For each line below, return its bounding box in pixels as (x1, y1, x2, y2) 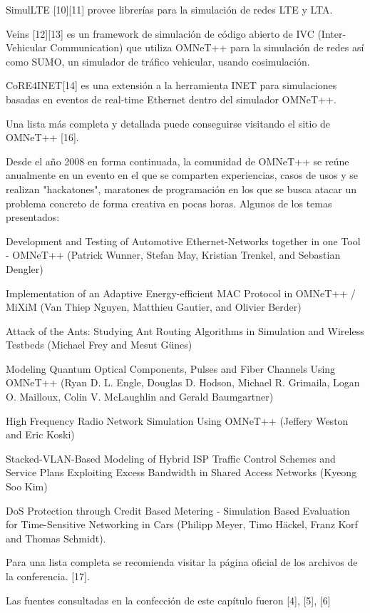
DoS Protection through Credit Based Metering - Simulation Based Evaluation (6, 503, 350, 517)
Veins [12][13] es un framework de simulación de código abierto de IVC (6, 26, 314, 41)
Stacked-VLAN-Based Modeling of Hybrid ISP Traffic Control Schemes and (6, 450, 336, 465)
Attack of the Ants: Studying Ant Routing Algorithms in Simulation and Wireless (6, 323, 364, 338)
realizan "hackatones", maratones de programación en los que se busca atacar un (6, 181, 357, 196)
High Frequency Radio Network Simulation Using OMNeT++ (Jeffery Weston (6, 413, 349, 428)
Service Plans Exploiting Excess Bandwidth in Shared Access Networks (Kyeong (6, 465, 357, 480)
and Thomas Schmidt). (6, 530, 106, 545)
